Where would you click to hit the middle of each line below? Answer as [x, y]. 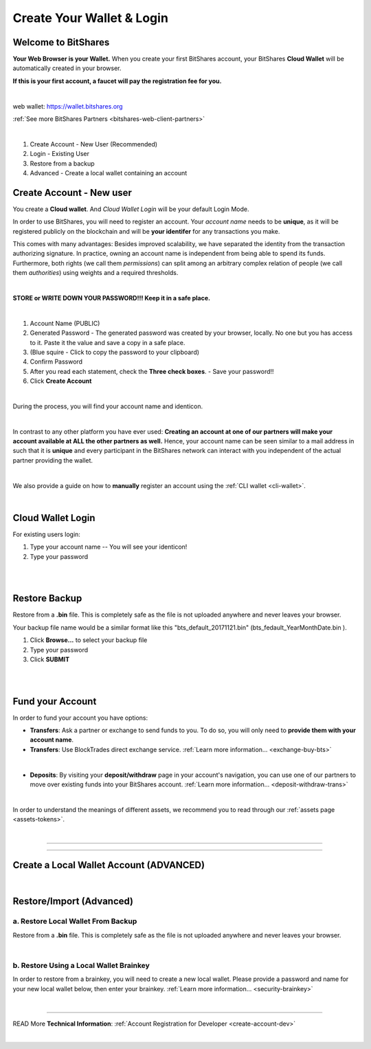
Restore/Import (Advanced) [73, 902]
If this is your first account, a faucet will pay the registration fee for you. [117, 81]
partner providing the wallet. [53, 460]
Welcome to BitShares [61, 42]
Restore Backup [47, 598]
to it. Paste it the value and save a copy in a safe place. [108, 342]
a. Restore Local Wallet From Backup [75, 921]
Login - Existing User [59, 154]
